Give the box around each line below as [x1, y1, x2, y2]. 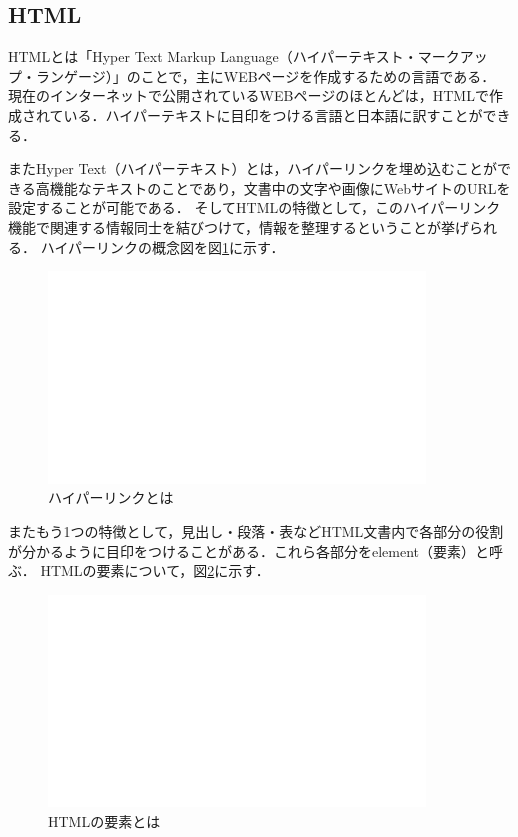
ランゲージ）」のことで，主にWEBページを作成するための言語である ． [35, 65, 496, 86]
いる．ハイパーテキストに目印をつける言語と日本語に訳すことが [63, 104, 483, 125]
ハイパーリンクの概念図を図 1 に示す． [40, 236, 285, 257]
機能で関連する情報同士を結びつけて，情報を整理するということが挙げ [8, 216, 470, 237]
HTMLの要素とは [48, 810, 161, 831]
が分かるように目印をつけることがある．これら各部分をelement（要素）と [8, 540, 490, 561]
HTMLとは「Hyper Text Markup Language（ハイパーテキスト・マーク [8, 46, 460, 67]
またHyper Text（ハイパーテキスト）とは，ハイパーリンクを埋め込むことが [8, 158, 497, 179]
